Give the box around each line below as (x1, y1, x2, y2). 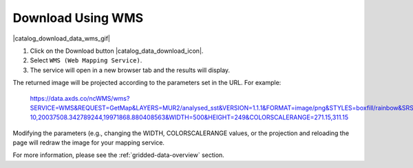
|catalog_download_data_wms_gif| (12, 34, 110, 43)
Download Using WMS (12, 10, 144, 25)
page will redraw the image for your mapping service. (12, 139, 165, 147)
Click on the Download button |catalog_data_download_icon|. (30, 47, 204, 55)
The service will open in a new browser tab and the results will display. (30, 66, 231, 74)
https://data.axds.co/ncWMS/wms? (30, 94, 130, 102)
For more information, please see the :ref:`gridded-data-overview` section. (12, 151, 225, 159)
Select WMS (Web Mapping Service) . (30, 56, 142, 64)
